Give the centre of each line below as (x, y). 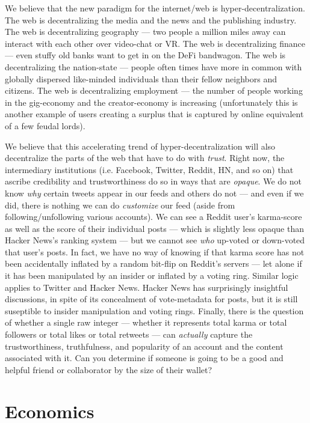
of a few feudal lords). (45, 125)
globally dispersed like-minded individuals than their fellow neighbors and (141, 78)
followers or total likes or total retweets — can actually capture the (129, 334)
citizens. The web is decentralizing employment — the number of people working (154, 90)
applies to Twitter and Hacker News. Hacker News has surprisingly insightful (147, 287)
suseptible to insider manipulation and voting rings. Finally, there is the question (154, 310)
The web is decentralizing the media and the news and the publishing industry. (151, 20)
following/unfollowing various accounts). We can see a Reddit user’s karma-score (153, 217)
